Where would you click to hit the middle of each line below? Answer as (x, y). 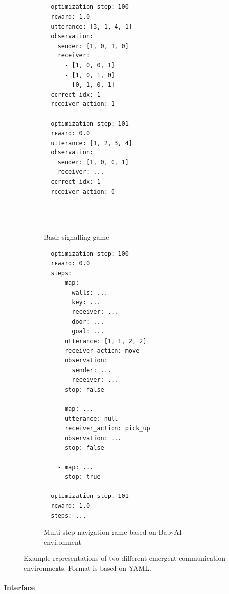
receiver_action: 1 (83, 104)
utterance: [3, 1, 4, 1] (91, 26)
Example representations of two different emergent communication (125, 558)
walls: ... (90, 293)
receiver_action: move (102, 351)
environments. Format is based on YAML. (87, 568)
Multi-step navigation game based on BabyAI (113, 532)
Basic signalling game (76, 237)
